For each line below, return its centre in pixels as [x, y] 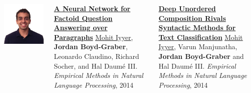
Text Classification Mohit [201, 37]
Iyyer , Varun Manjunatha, [198, 46]
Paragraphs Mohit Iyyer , [94, 37]
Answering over [81, 28]
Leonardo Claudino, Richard [97, 56]
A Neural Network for [92, 8]
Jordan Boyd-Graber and [201, 56]
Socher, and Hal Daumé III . [96, 65]
